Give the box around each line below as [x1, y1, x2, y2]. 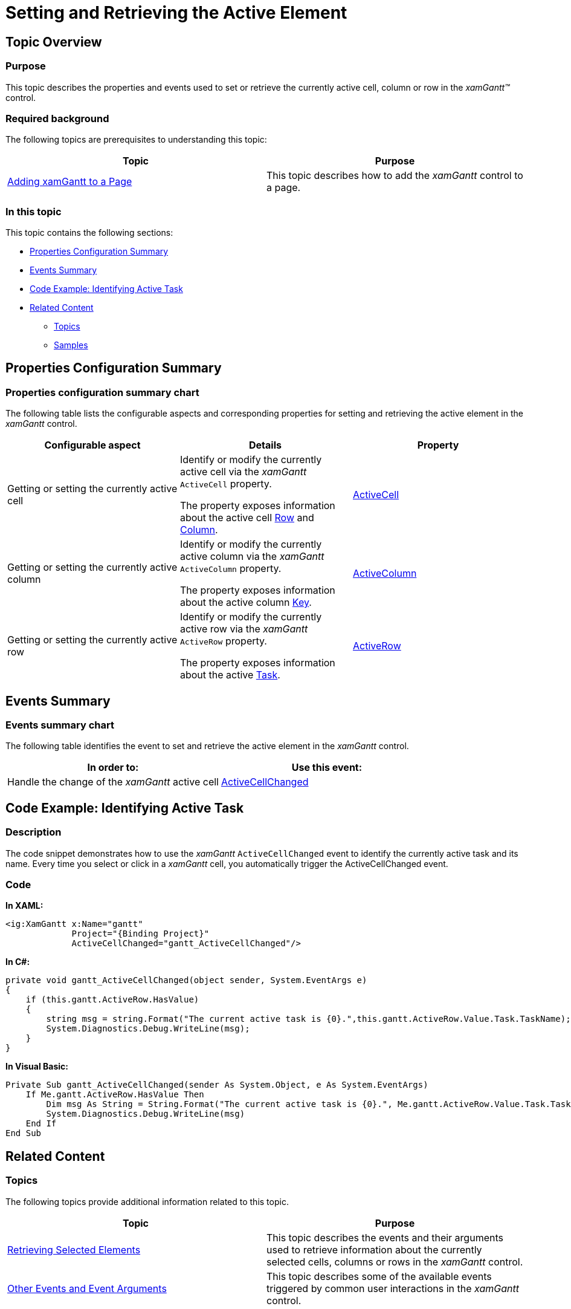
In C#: [5, 957, 30, 967]
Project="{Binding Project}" [71, 929, 210, 939]
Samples [54, 340, 88, 351]
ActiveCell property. [179, 478, 272, 490]
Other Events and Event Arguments [7, 1282, 167, 1294]
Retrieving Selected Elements [7, 1243, 141, 1256]
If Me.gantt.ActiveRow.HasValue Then [25, 1090, 204, 1100]
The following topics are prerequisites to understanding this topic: [5, 134, 267, 145]
